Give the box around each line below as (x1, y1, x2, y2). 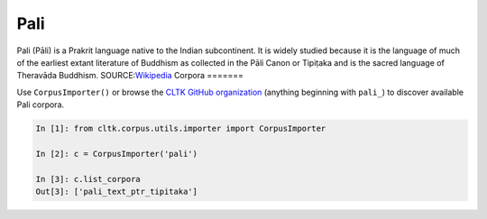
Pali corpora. (16, 99, 65, 110)
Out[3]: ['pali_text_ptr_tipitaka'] (35, 187, 198, 197)
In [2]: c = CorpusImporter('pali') (35, 149, 198, 159)
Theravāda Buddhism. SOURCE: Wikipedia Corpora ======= (16, 70, 243, 81)
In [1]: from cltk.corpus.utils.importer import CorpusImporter (35, 123, 326, 134)
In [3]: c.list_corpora (35, 174, 142, 184)
